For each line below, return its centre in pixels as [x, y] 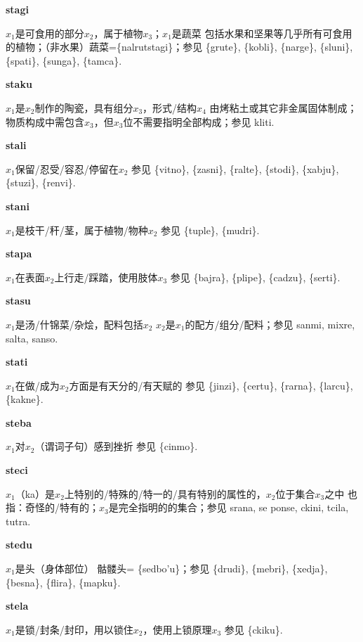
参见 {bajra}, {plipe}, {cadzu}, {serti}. [255, 277]
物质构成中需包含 [45, 121]
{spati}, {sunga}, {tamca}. [64, 60]
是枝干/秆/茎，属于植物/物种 [81, 230]
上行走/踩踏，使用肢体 [106, 277]
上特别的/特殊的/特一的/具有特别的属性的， [165, 493]
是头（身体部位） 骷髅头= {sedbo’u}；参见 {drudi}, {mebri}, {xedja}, [171, 569]
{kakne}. [25, 399]
